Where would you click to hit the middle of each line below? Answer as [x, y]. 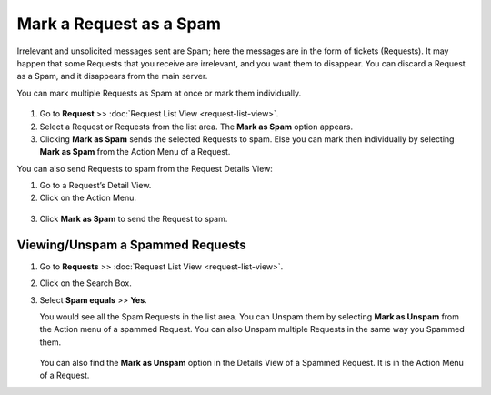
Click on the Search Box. [85, 283]
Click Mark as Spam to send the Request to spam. [134, 218]
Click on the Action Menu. [88, 198]
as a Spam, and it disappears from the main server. [112, 76]
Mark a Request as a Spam [119, 24]
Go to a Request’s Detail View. [95, 186]
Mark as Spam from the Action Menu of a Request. [135, 152]
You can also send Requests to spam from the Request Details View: [145, 168]
